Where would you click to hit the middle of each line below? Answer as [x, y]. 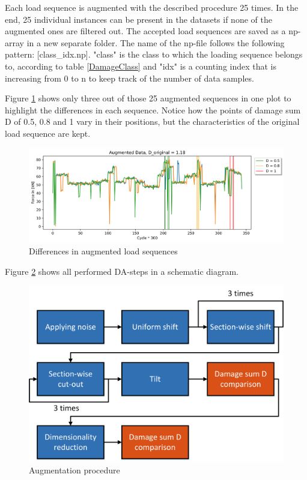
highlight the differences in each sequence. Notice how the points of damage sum [153, 109]
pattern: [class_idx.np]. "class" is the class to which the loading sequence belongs [154, 54]
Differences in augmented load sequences [103, 251]
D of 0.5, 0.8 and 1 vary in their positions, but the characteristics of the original [152, 121]
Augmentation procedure [74, 469]
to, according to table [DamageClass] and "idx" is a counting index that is [141, 66]
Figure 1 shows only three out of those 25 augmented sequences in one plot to [148, 98]
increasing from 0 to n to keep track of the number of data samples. [129, 78]
